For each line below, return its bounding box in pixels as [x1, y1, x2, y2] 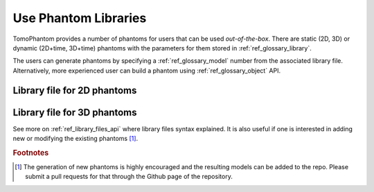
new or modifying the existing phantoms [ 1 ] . [12, 135, 139, 143]
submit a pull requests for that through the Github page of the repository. [25, 173, 233, 181]
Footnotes [12, 148, 49, 157]
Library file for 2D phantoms [12, 84, 137, 96]
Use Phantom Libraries [12, 10, 147, 26]
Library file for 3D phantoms [12, 106, 138, 118]
